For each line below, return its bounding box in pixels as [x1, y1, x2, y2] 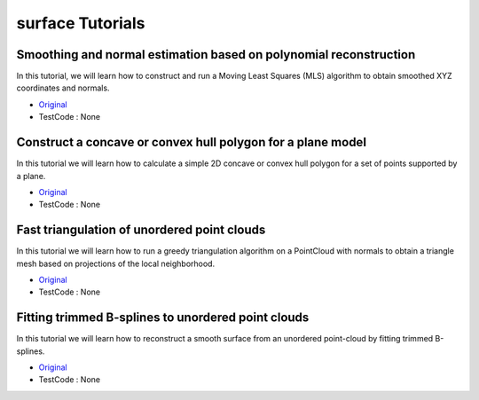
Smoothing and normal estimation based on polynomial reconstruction [16, 47, 416, 62]
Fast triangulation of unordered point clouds [16, 223, 266, 238]
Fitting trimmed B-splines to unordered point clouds [16, 310, 310, 325]
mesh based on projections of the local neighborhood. [16, 258, 216, 269]
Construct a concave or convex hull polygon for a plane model [16, 135, 367, 150]
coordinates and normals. [16, 82, 110, 93]
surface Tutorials [16, 13, 145, 33]
